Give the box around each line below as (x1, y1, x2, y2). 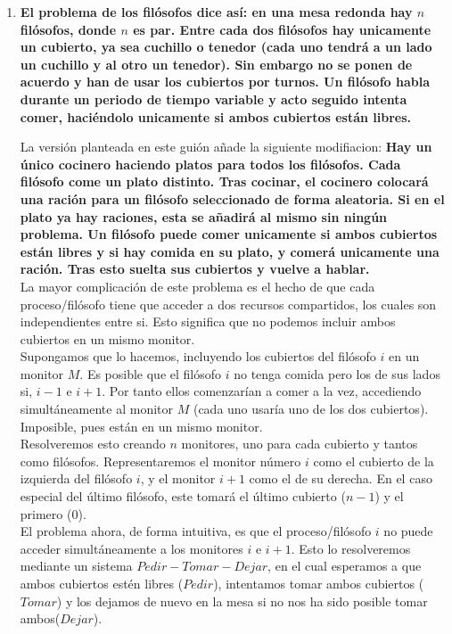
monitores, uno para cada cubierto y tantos (181, 434, 418, 453)
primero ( (20, 504, 72, 523)
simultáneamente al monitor (20, 399, 174, 418)
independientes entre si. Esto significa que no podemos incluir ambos (20, 312, 396, 331)
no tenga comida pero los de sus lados (234, 364, 440, 383)
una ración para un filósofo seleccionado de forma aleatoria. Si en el (20, 189, 445, 208)
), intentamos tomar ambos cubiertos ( (213, 574, 424, 592)
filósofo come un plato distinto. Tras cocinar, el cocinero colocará (20, 172, 429, 191)
